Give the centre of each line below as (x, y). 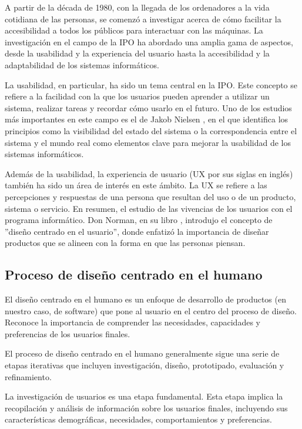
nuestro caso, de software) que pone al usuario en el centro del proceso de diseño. (151, 310)
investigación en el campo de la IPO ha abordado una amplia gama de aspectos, (149, 41)
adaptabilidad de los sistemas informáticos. (82, 64)
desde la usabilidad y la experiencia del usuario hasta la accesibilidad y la (137, 53)
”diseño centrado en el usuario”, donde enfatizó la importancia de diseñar (137, 231)
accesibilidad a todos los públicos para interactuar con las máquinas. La (134, 30)
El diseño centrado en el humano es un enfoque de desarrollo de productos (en (145, 299)
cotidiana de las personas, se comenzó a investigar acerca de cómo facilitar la (143, 19)
